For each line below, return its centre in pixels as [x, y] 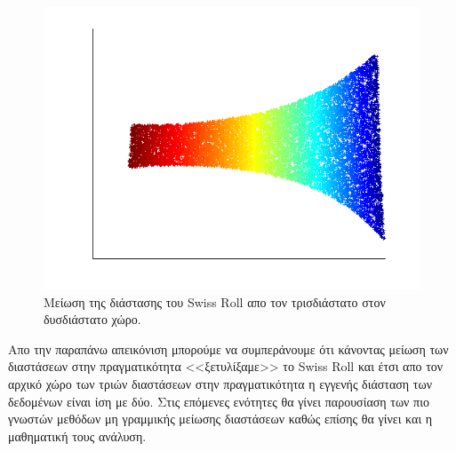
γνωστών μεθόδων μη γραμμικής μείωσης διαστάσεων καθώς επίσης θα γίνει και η [220, 419]
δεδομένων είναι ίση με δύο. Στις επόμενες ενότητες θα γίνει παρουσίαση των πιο [219, 401]
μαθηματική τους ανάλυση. [77, 435]
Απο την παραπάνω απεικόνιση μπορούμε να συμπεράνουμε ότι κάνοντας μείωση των [228, 348]
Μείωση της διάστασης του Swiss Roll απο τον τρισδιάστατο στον [215, 301]
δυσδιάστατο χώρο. [92, 319]
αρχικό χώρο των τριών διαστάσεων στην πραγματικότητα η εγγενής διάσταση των [220, 383]
